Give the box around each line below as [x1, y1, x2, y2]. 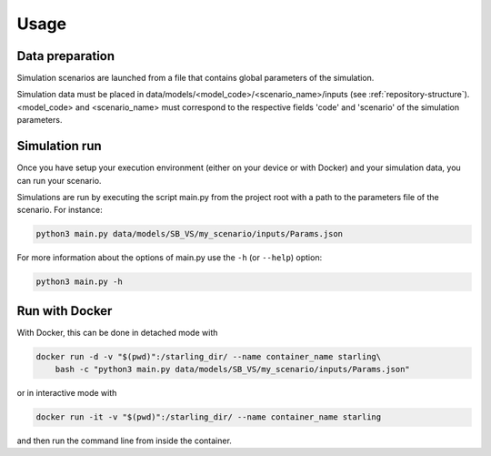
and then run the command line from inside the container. [16, 435, 232, 446]
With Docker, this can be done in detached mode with [16, 327, 218, 338]
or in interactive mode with [16, 388, 117, 399]
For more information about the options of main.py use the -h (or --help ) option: [16, 252, 323, 263]
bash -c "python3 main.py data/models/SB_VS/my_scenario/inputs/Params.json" [55, 364, 411, 375]
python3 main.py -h [35, 277, 123, 287]
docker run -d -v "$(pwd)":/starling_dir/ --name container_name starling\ [35, 351, 382, 361]
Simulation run [16, 138, 102, 154]
